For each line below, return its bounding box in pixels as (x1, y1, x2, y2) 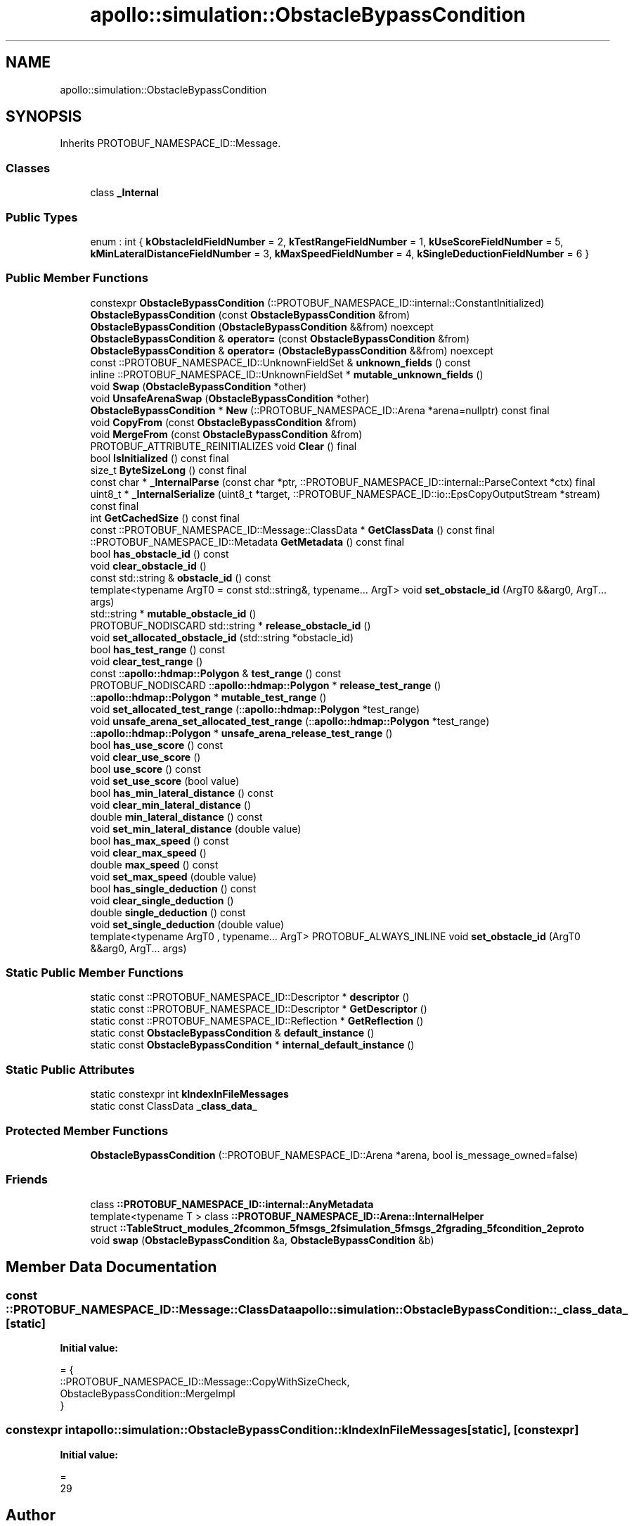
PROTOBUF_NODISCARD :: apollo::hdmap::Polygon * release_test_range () (90, 679, 441, 691)
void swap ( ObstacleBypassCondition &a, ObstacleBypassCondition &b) (90, 1233, 434, 1246)
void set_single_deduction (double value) (90, 918, 285, 930)
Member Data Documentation (6, 1258, 217, 1276)
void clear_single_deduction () (90, 894, 234, 906)
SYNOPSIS (6, 108, 82, 126)
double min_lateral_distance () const (90, 810, 263, 823)
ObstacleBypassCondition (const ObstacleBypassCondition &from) (90, 308, 410, 321)
